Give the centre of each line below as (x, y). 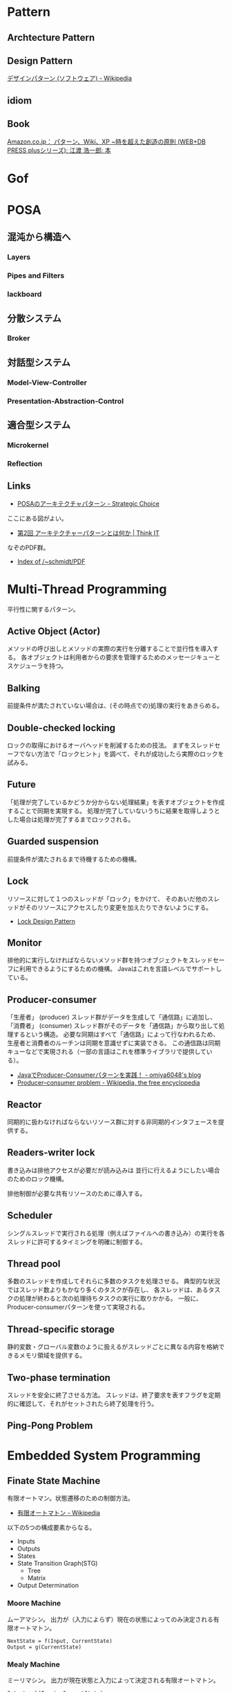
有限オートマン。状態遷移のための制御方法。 (71, 1498)
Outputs (29, 1549)
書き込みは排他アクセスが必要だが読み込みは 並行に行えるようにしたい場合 (114, 1170)
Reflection (25, 463)
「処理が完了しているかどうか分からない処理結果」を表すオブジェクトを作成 (116, 802)
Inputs (26, 1542)
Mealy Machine (33, 1664)
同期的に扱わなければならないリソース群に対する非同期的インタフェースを (113, 1122)
